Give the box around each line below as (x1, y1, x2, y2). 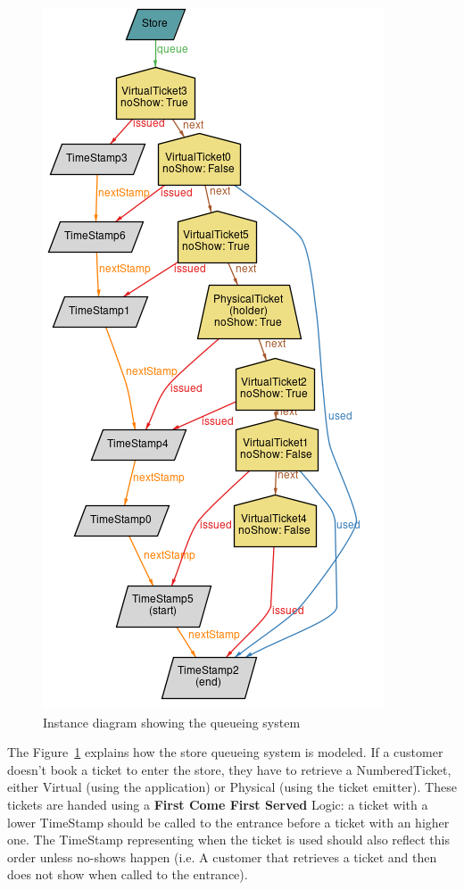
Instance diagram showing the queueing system (43, 712, 301, 731)
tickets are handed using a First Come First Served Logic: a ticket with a (7, 794, 428, 813)
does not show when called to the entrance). (7, 865, 248, 884)
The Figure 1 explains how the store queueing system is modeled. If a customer (7, 743, 443, 761)
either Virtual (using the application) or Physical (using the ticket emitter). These (7, 778, 457, 796)
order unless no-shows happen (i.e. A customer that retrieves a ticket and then (7, 847, 437, 866)
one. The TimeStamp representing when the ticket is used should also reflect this (7, 830, 450, 849)
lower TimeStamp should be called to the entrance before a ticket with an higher (7, 812, 450, 831)
